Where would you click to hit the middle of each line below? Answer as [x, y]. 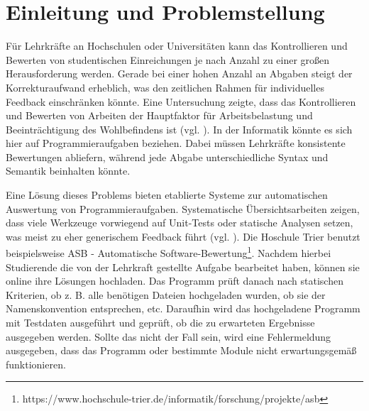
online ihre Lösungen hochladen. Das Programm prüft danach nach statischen [175, 281]
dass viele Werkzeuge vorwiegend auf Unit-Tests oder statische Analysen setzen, [180, 223]
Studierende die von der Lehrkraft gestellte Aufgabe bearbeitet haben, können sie [183, 267]
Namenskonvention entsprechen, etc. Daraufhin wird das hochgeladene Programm [183, 308]
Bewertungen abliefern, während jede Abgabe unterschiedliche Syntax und [167, 157]
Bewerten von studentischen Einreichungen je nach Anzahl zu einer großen [168, 59]
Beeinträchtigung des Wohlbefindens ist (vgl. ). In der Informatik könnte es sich [179, 129]
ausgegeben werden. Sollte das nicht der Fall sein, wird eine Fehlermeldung [169, 336]
